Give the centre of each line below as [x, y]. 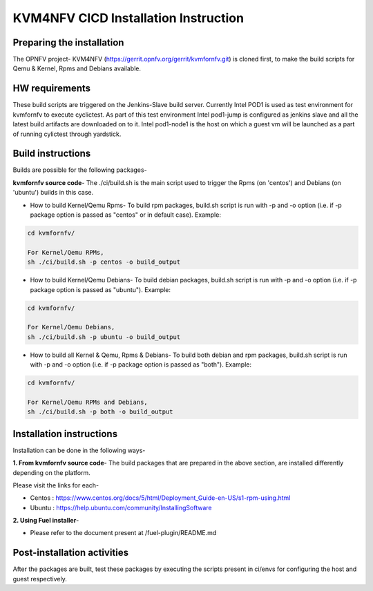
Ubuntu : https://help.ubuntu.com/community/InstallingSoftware [121, 507]
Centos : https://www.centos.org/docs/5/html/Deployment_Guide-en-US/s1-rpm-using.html [160, 498]
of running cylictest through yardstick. [67, 134]
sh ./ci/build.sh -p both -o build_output [100, 412]
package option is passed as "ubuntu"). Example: [100, 289]
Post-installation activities [71, 553]
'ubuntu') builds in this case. [53, 193]
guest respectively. [40, 579]
